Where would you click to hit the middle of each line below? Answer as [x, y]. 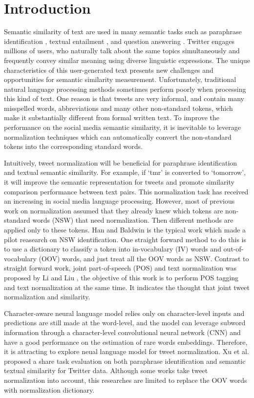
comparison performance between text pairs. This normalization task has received [126, 191]
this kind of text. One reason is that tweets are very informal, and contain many [124, 98]
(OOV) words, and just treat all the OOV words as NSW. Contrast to [144, 258]
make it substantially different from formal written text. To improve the [112, 117]
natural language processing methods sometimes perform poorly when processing [125, 89]
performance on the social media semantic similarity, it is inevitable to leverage [122, 127]
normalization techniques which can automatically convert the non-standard [118, 136]
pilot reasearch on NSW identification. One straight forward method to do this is [125, 239]
